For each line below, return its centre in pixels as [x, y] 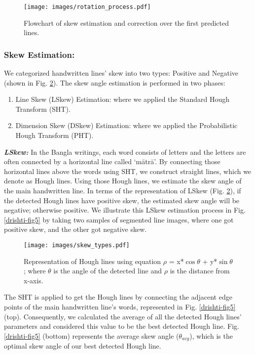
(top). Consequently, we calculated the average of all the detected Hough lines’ [123, 316]
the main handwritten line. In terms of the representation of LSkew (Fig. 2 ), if [123, 190]
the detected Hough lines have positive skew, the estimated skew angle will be [122, 200]
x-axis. [34, 280]
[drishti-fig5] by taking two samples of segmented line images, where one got [119, 219]
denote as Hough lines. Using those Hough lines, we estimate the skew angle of [123, 181]
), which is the [211, 335]
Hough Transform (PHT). [55, 135]
